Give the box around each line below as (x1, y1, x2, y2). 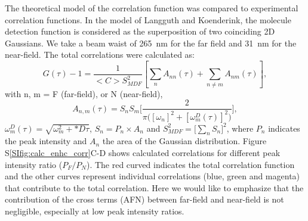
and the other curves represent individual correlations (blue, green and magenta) (5, 170, 300, 182)
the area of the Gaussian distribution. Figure (102, 135, 267, 147)
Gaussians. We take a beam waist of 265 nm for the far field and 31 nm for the (5, 36, 297, 49)
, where (226, 122, 254, 134)
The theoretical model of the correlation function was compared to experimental (5, 2, 298, 14)
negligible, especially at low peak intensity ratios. (5, 204, 184, 217)
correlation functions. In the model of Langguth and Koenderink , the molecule (5, 13, 291, 26)
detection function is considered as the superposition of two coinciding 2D (5, 25, 275, 38)
